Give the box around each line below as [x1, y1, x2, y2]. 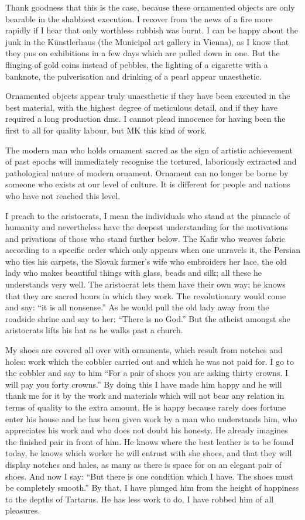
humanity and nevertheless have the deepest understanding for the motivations [5, 221, 289, 233]
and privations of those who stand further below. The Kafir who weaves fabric [5, 232, 286, 244]
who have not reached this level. [5, 189, 121, 201]
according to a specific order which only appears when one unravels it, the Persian [5, 244, 300, 256]
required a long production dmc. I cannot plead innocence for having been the [5, 112, 286, 125]
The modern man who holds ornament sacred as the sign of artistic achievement [5, 143, 293, 156]
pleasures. [5, 504, 40, 516]
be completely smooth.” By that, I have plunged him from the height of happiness [5, 481, 299, 494]
